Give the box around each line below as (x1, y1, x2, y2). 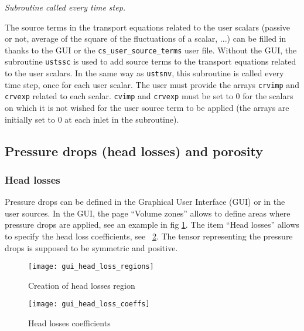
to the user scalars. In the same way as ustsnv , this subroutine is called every (5, 67, 284, 79)
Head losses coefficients (28, 317, 111, 329)
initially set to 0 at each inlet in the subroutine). (5, 113, 179, 125)
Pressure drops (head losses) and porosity (5, 141, 263, 160)
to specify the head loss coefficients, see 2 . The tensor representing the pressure (5, 230, 293, 242)
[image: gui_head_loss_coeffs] (28, 300, 150, 309)
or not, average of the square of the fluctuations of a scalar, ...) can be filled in (5, 32, 286, 45)
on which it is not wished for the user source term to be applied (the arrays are (5, 102, 289, 114)
